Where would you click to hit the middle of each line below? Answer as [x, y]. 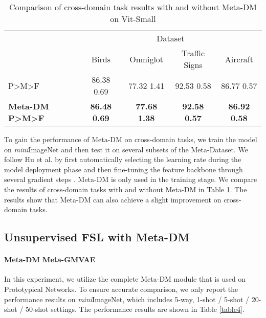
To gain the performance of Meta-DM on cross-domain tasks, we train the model [131, 139]
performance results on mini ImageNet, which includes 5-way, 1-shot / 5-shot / [127, 299]
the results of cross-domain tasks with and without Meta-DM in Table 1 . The [126, 189]
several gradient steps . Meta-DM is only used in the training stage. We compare [131, 179]
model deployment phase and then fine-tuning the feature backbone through [124, 169]
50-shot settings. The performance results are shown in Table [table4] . [135, 309]
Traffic [193, 53]
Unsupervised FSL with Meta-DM [97, 237]
